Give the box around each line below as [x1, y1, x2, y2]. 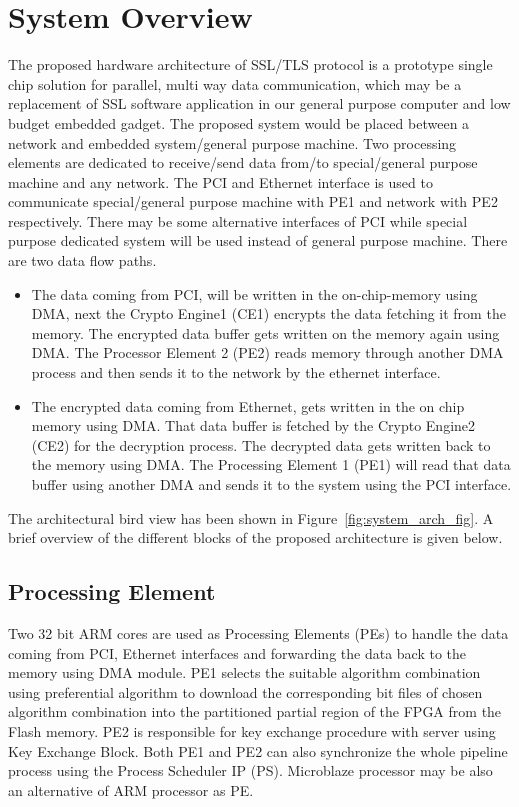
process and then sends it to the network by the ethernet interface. [31, 362, 441, 383]
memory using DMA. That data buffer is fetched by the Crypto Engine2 [31, 415, 476, 436]
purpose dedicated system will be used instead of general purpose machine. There [8, 230, 508, 251]
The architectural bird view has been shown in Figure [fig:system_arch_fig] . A [8, 507, 494, 528]
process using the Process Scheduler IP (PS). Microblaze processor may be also [8, 760, 493, 781]
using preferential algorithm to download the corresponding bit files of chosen [8, 681, 483, 702]
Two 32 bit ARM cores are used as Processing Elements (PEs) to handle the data [8, 622, 509, 643]
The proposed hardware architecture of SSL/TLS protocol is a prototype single [8, 54, 493, 75]
